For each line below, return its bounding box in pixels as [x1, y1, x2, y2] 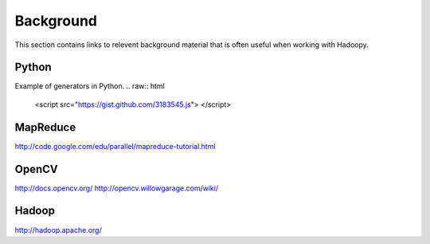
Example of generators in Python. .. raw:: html [14, 81, 165, 91]
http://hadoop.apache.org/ [14, 225, 103, 234]
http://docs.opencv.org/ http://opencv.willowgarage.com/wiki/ [14, 183, 219, 193]
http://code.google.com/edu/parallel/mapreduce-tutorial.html [14, 141, 216, 151]
